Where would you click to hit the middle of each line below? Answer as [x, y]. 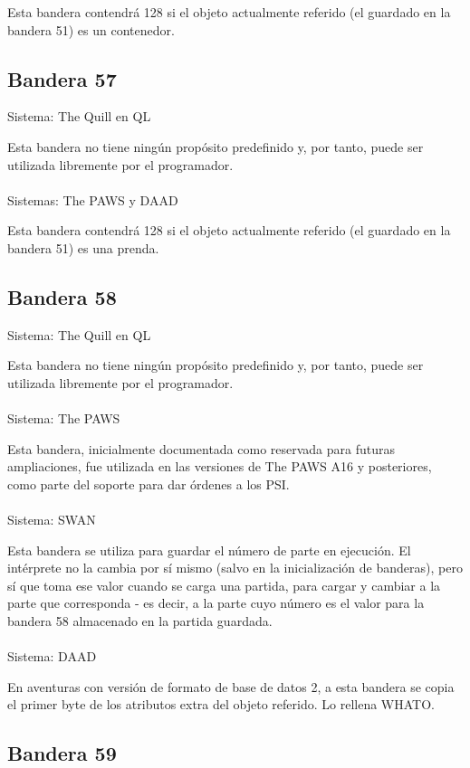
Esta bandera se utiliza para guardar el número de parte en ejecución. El [209, 550]
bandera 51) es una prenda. [83, 247]
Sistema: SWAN [52, 520]
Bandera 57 [62, 78]
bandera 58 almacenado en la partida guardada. [140, 621]
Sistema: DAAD [52, 656]
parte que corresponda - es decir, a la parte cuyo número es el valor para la [216, 603]
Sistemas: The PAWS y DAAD [93, 199]
